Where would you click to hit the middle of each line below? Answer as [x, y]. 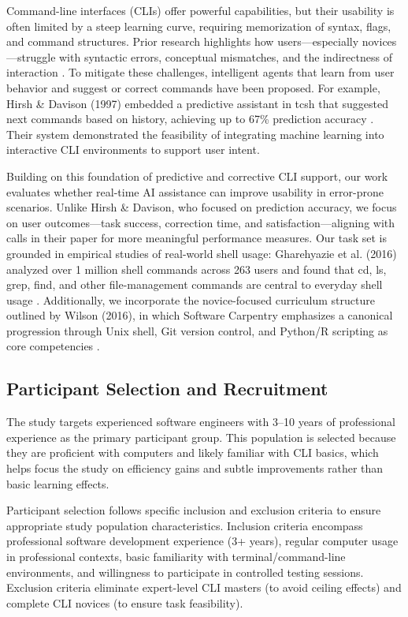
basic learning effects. [58, 483]
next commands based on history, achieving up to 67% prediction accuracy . [190, 119]
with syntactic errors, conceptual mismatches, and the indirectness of [226, 56]
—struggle [31, 56]
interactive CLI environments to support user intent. [133, 150]
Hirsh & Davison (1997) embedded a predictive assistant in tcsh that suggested [198, 103]
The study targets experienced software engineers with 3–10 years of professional [201, 422]
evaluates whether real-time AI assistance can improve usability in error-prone [195, 191]
